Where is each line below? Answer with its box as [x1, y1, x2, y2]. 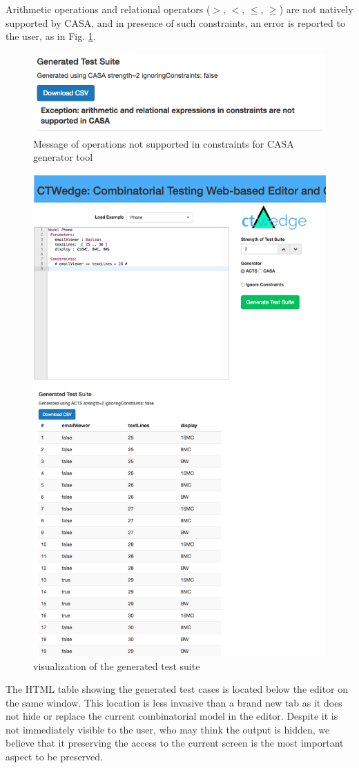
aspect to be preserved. [6, 749, 103, 764]
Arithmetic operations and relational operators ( [6, 2, 211, 16]
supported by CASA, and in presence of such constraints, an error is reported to [6, 15, 345, 30]
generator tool [33, 150, 93, 164]
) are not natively [279, 2, 353, 16]
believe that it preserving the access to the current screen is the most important [6, 736, 344, 750]
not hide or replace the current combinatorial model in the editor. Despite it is [6, 709, 338, 723]
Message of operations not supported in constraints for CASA [33, 136, 294, 150]
